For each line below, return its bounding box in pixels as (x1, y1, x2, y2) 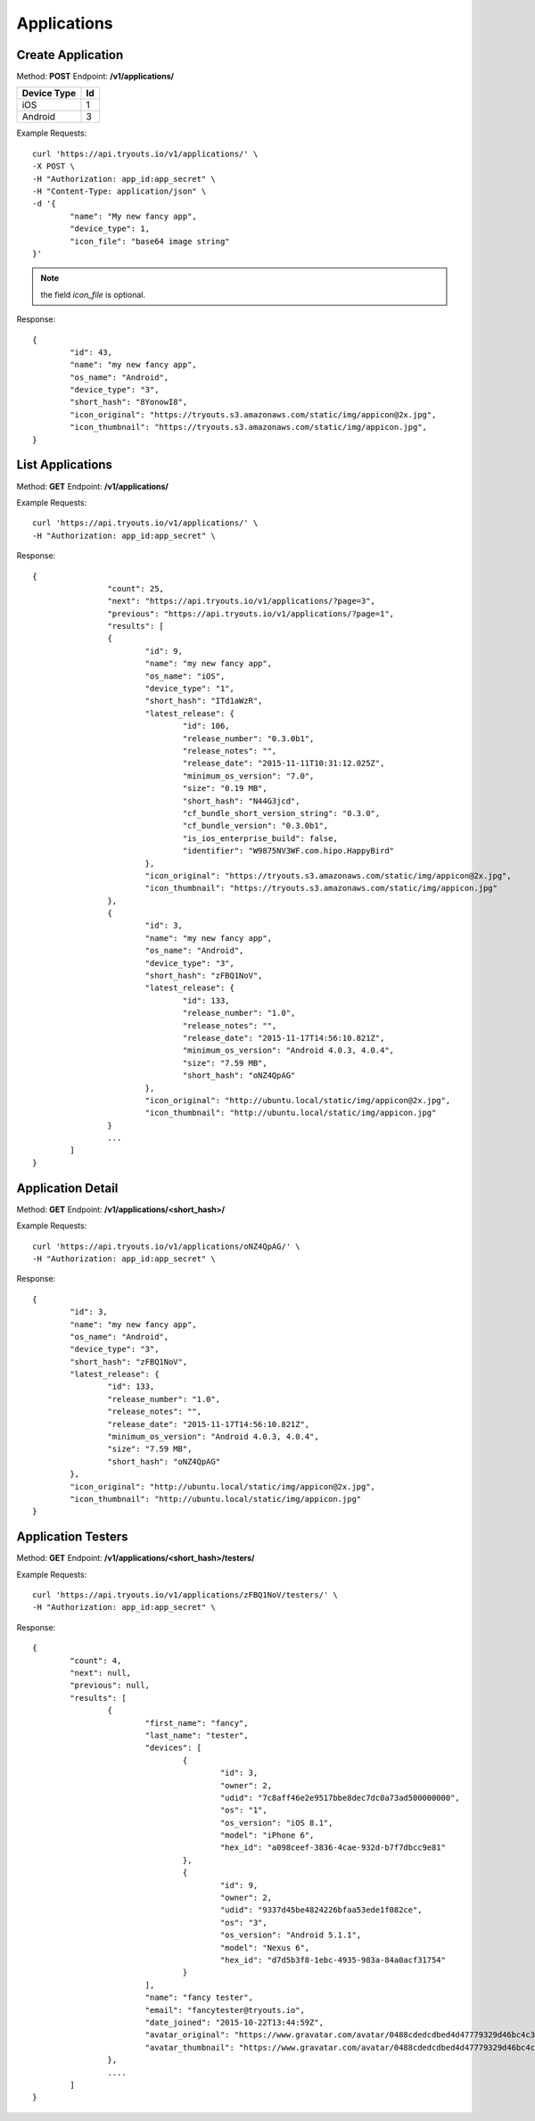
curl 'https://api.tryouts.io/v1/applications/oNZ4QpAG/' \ (32, 1241, 300, 1251)
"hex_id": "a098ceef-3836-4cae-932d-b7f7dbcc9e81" (219, 1843, 446, 1853)
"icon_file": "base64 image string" (70, 236, 231, 246)
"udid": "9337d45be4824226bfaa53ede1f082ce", (219, 1905, 423, 1915)
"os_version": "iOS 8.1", (219, 1818, 333, 1828)
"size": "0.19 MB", (182, 783, 267, 794)
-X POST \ (32, 161, 75, 171)
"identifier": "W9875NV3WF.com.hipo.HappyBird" (182, 846, 395, 856)
